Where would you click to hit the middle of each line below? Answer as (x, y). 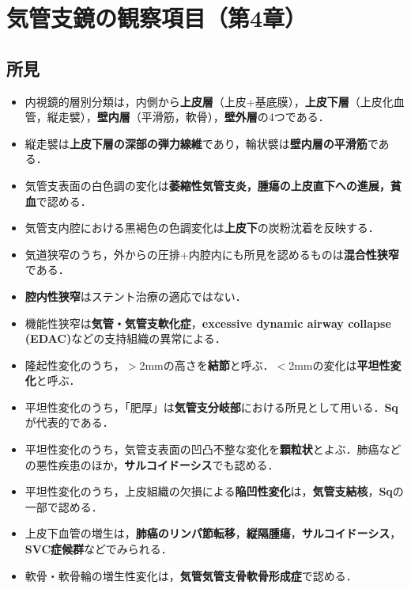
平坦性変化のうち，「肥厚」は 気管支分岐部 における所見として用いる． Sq (211, 407)
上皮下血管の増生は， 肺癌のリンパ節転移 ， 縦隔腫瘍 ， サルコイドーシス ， (213, 533)
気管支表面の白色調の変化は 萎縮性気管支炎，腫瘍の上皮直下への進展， (207, 185)
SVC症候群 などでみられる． (98, 549)
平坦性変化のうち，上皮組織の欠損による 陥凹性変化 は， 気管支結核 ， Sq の (214, 491)
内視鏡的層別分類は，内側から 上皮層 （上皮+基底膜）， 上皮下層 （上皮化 (209, 101)
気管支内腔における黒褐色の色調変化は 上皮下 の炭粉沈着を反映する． (202, 228)
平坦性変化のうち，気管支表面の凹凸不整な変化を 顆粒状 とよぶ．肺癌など (213, 449)
